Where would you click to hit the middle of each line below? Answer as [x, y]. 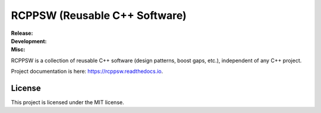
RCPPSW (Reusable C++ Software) [99, 15]
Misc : [18, 50]
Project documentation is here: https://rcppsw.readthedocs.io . [87, 72]
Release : [22, 33]
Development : [29, 41]
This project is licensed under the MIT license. [67, 102]
